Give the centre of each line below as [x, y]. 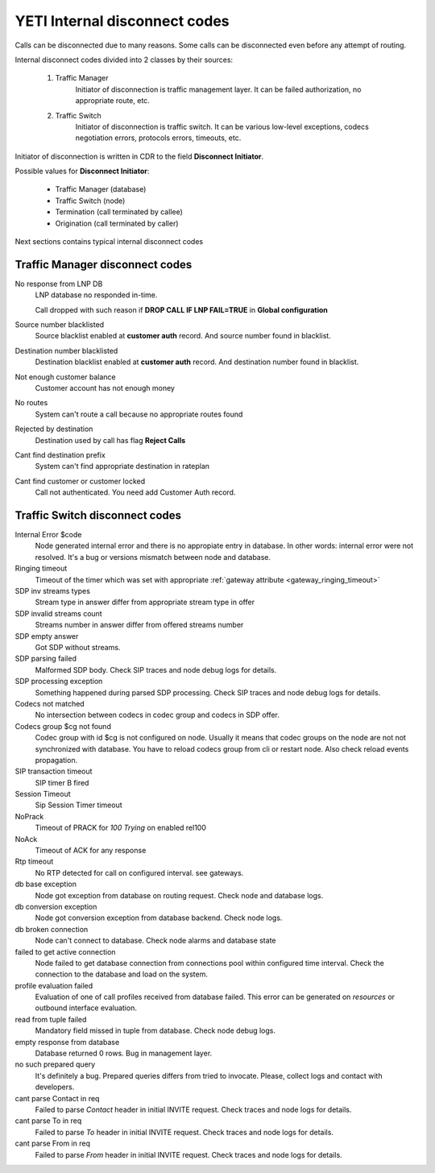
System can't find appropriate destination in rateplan [122, 466]
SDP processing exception [59, 682]
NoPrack [29, 816]
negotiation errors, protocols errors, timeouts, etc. [158, 138]
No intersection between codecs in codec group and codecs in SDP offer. [157, 715]
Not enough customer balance [65, 377]
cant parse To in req [48, 1121]
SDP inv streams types [52, 591]
